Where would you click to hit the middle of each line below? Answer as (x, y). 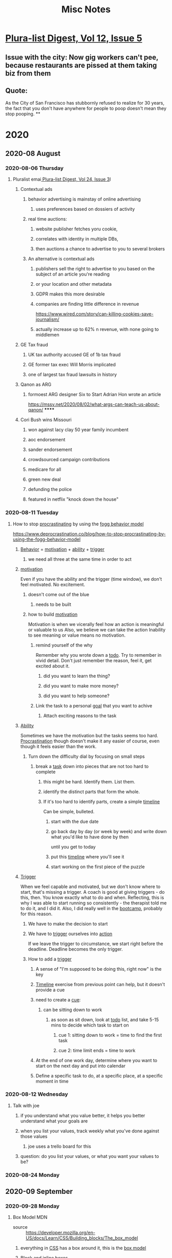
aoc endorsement (47, 440)
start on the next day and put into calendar (81, 1066)
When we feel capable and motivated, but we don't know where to (90, 887)
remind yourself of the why (64, 645)
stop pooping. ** (23, 114)
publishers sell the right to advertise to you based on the (95, 269)
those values (34, 1136)
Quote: (17, 91)
